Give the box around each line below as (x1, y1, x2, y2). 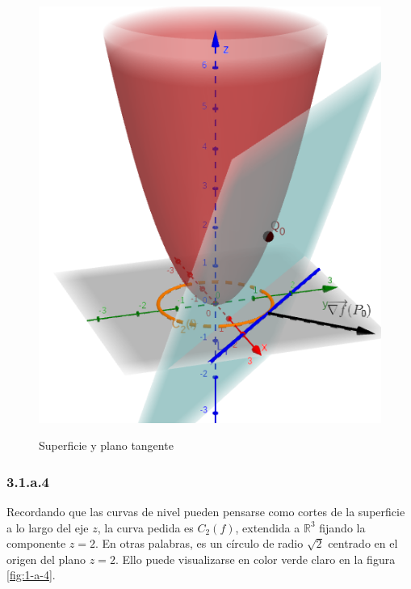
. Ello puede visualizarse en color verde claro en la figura (115, 550, 396, 567)
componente (6, 535, 66, 552)
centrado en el (328, 535, 398, 552)
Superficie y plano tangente (39, 437, 174, 454)
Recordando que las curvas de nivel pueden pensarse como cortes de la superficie (6, 502, 405, 519)
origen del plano (6, 550, 86, 567)
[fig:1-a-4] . (6, 566, 56, 583)
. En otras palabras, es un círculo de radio (94, 535, 304, 552)
